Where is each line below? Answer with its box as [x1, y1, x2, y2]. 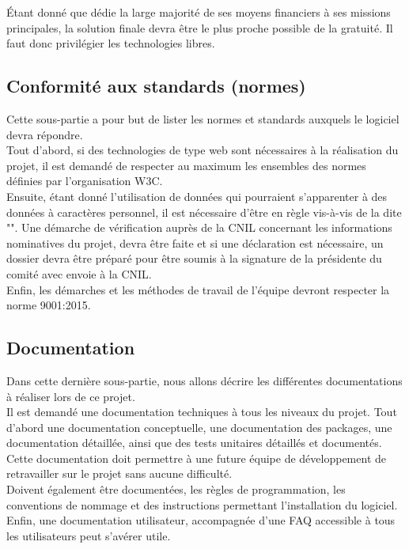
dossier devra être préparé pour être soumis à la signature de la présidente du [6, 250, 382, 267]
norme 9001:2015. [6, 297, 91, 313]
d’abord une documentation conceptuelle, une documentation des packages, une [6, 418, 392, 435]
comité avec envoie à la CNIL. [6, 265, 152, 282]
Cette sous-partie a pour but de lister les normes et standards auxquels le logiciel [6, 110, 400, 127]
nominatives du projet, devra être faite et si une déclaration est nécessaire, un [6, 234, 384, 251]
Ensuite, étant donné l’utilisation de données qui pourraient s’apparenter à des [6, 187, 388, 204]
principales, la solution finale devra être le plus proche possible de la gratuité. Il [6, 19, 393, 36]
